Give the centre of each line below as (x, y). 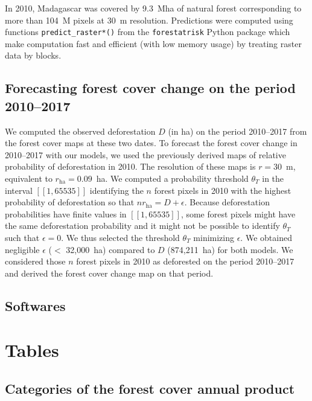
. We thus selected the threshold (120, 237)
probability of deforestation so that (70, 202)
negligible (22, 249)
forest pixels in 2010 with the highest (223, 190)
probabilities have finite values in (66, 213)
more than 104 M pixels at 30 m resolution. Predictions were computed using (149, 20)
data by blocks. (33, 55)
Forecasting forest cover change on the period (150, 88)
